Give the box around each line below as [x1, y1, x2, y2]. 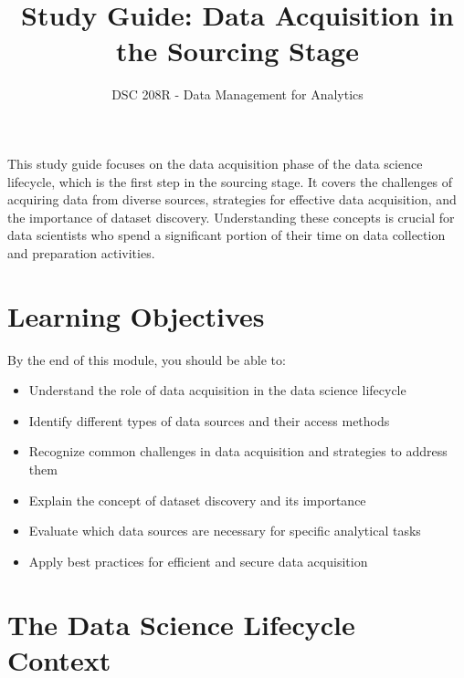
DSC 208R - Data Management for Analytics [111, 85, 364, 104]
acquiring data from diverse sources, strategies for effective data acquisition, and [7, 190, 457, 209]
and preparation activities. [7, 243, 155, 262]
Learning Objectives [7, 297, 265, 334]
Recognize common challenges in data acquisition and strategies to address [28, 442, 448, 461]
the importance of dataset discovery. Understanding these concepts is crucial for [7, 207, 455, 226]
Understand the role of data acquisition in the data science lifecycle [28, 381, 406, 400]
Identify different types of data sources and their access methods [28, 411, 390, 430]
